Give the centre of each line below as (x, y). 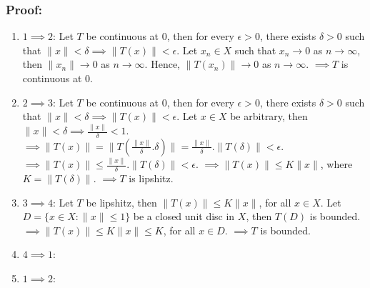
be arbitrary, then (269, 116)
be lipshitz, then (121, 202)
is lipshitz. (151, 178)
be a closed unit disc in (184, 216)
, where (336, 164)
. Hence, (162, 64)
